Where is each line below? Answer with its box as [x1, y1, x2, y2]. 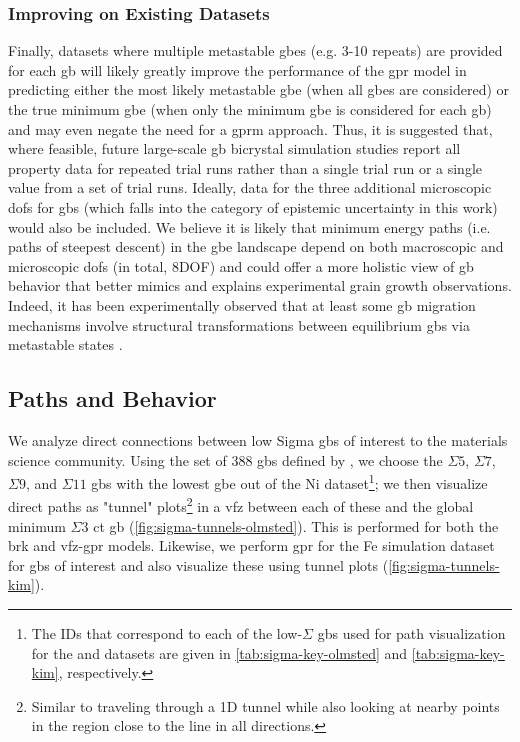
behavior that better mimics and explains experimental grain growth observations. [8, 275, 512, 296]
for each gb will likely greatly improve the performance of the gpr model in [8, 59, 467, 80]
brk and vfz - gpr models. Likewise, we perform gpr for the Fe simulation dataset [8, 535, 495, 556]
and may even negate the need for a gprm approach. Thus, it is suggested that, [8, 118, 493, 139]
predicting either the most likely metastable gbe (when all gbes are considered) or [8, 79, 510, 100]
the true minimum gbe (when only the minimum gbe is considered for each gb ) [8, 99, 492, 119]
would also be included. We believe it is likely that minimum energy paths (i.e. [8, 216, 491, 237]
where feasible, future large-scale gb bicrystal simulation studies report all [8, 138, 461, 159]
